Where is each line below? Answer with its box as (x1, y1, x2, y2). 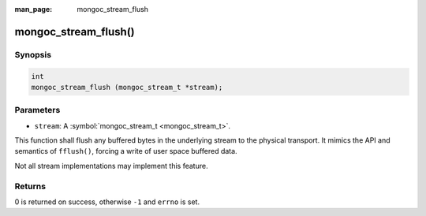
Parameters (14, 105, 61, 116)
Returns (14, 181, 47, 192)
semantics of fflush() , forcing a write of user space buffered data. (14, 147, 237, 156)
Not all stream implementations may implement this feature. (14, 161, 208, 170)
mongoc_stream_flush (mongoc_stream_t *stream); (31, 83, 223, 91)
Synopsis (14, 49, 51, 60)
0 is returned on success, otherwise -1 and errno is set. (14, 197, 200, 207)
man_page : (14, 5, 53, 13)
